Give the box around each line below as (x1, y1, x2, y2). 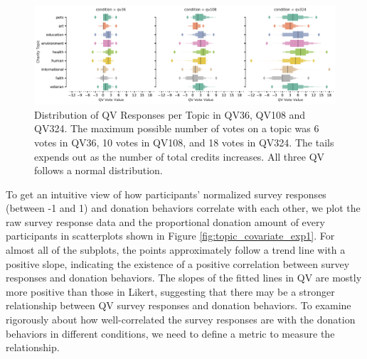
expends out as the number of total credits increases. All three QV (34, 149, 325, 164)
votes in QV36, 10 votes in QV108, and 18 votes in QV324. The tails (34, 134, 334, 149)
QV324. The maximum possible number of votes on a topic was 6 (34, 121, 319, 136)
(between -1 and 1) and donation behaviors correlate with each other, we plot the (6, 200, 361, 215)
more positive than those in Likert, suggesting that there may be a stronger (6, 284, 335, 299)
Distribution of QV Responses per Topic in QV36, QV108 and (34, 107, 306, 122)
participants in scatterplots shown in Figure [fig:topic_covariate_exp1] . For (6, 228, 335, 243)
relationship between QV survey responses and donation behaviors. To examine (6, 298, 351, 313)
